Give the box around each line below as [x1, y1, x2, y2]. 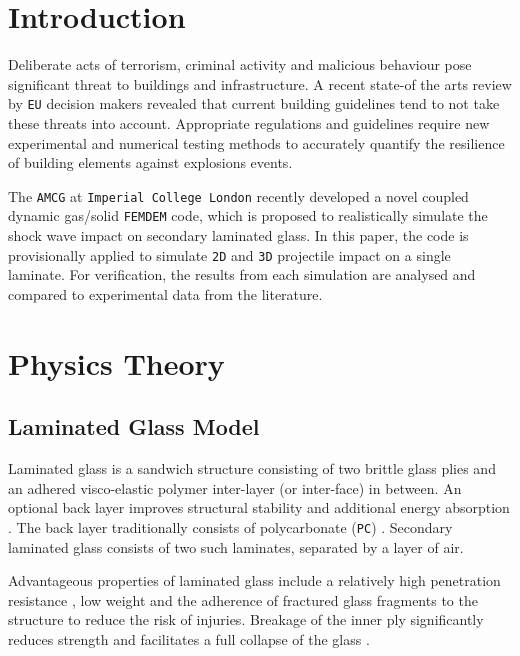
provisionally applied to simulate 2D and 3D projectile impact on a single [8, 244, 451, 265]
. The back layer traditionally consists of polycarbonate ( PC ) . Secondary [8, 516, 453, 537]
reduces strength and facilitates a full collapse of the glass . [8, 628, 370, 649]
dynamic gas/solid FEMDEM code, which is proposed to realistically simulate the [8, 205, 488, 226]
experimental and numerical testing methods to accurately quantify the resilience [8, 132, 505, 153]
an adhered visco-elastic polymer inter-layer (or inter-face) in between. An [8, 477, 462, 498]
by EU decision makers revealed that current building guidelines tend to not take [8, 93, 500, 114]
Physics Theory [8, 342, 225, 383]
